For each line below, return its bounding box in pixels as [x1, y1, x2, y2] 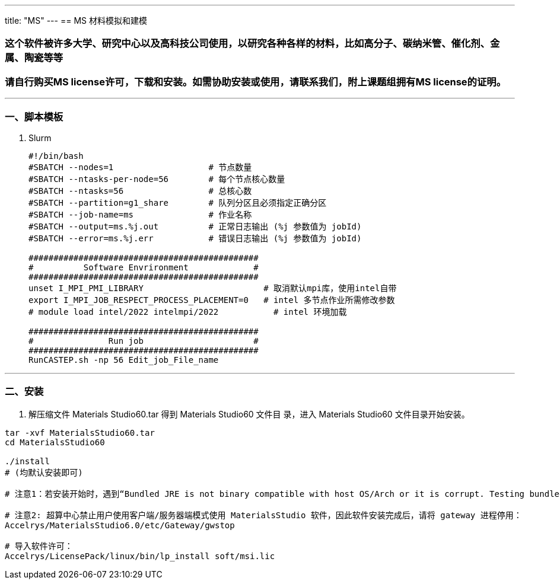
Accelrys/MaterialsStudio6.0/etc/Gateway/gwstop [5, 520, 235, 530]
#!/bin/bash [28, 151, 84, 161]
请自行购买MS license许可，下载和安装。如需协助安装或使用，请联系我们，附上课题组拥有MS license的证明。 [5, 75, 507, 88]
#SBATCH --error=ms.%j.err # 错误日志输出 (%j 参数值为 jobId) [28, 233, 362, 243]
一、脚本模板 [5, 110, 63, 123]
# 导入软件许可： [5, 541, 73, 551]
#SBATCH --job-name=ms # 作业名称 [28, 209, 252, 219]
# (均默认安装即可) [5, 467, 83, 477]
